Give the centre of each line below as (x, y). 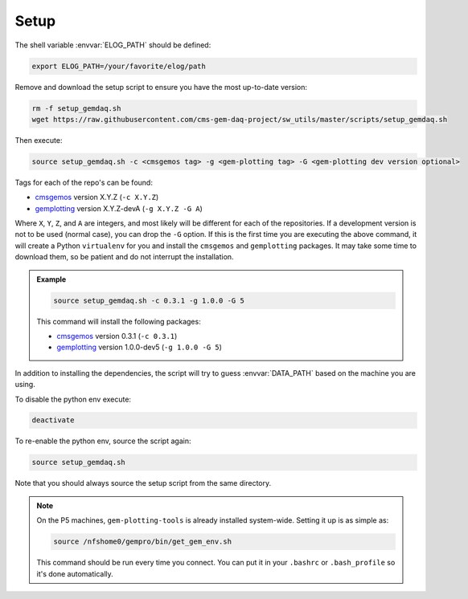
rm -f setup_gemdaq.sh (76, 108)
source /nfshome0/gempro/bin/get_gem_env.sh (143, 542)
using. (25, 385)
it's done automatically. (75, 573)
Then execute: (39, 140)
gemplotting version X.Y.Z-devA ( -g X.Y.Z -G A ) (119, 208)
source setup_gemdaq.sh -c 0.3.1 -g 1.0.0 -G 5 (149, 300)
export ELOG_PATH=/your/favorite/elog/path (119, 66)
